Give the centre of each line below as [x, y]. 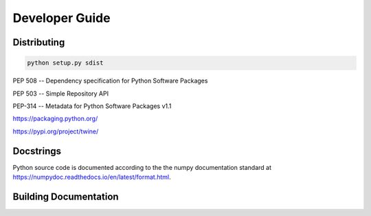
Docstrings [37, 151]
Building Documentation [66, 196]
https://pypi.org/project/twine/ [56, 131]
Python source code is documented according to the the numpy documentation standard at [142, 167]
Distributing [39, 42]
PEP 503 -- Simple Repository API [61, 94]
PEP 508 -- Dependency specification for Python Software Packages [110, 81]
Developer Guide [61, 18]
